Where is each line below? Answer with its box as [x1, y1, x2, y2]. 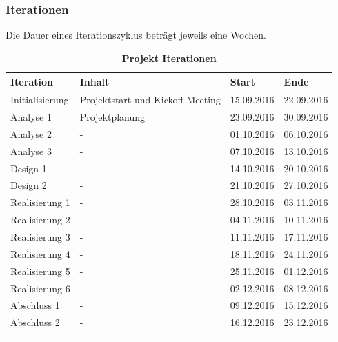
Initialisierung [10, 92, 69, 107]
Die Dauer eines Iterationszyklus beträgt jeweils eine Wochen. [6, 28, 267, 42]
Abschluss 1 [10, 298, 60, 312]
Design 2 [10, 178, 47, 192]
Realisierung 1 [10, 195, 70, 210]
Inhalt [79, 74, 110, 89]
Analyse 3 [10, 143, 52, 158]
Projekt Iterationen [121, 50, 217, 65]
